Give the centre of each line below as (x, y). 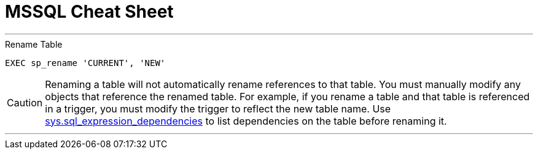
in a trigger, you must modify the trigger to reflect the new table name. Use (218, 108)
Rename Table (34, 44)
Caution (25, 102)
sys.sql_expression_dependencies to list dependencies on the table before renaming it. (246, 121)
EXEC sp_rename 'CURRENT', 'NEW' (85, 63)
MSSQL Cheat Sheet (89, 12)
